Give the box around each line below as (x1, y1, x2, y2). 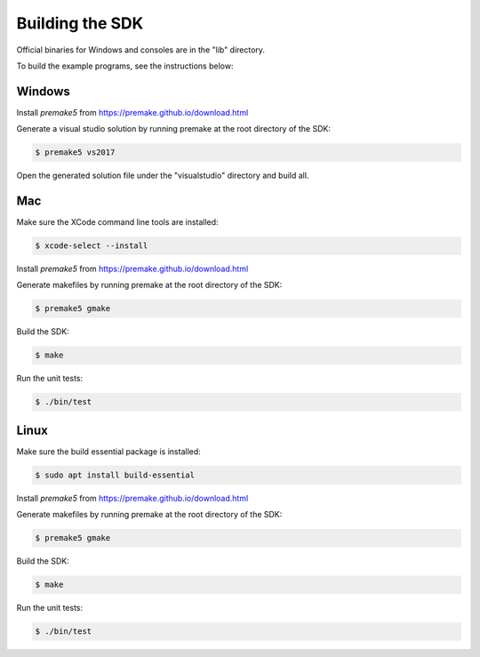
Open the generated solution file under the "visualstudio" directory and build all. (16, 170, 309, 181)
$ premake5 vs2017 (35, 148, 116, 157)
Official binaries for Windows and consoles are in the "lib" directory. (16, 44, 266, 55)
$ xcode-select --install (35, 241, 148, 251)
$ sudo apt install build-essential (35, 469, 196, 480)
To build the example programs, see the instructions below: (16, 60, 234, 71)
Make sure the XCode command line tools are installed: (16, 217, 219, 228)
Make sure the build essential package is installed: (16, 445, 202, 457)
